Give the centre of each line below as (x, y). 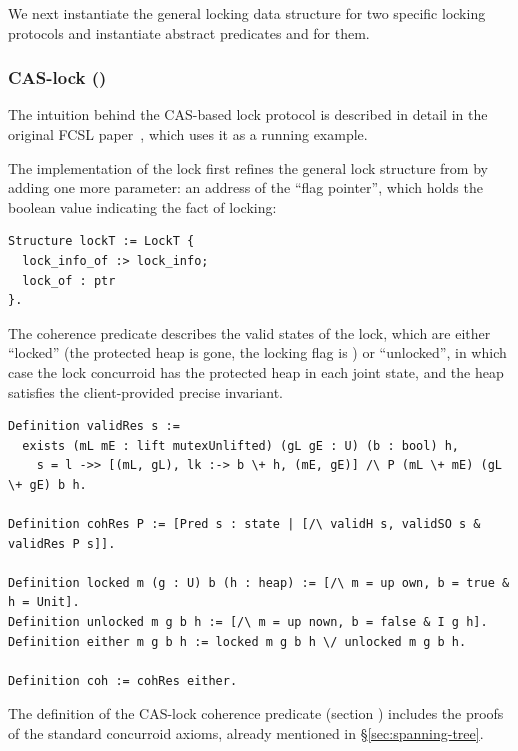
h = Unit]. (44, 602)
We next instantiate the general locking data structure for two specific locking (247, 13)
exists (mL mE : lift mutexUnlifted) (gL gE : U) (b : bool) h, (241, 445)
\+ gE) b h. (47, 484)
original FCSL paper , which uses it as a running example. (188, 134)
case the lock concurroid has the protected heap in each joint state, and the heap (256, 371)
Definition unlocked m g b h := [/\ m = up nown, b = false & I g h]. (248, 622)
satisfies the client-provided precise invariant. (145, 391)
